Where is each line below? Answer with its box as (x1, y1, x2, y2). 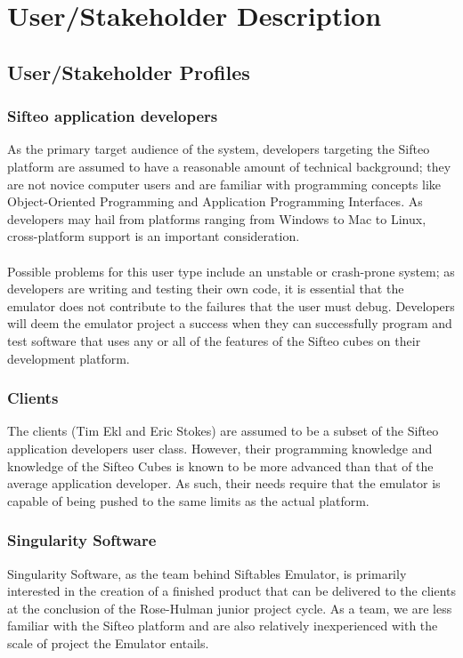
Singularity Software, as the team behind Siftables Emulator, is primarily (7, 564, 407, 582)
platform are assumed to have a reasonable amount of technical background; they (7, 156, 451, 175)
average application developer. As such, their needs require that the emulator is (7, 474, 441, 493)
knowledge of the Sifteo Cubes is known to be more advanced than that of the (7, 456, 434, 475)
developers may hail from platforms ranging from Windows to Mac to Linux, (7, 209, 426, 228)
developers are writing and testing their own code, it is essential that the (7, 279, 404, 298)
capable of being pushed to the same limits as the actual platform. (7, 491, 370, 510)
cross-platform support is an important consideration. (7, 227, 300, 245)
